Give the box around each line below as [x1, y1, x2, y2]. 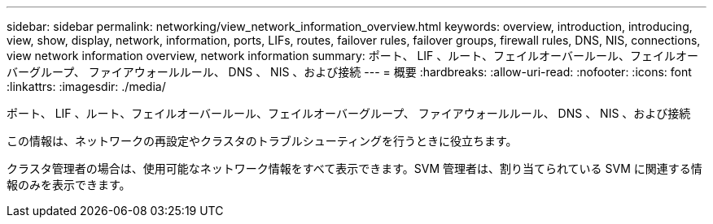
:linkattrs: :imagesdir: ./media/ [7, 80, 166, 93]
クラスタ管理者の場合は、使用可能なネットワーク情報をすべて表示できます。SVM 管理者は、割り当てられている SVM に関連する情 [7, 162, 702, 175]
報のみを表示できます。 [7, 178, 131, 192]
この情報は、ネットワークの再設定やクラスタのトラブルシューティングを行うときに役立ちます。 [7, 134, 518, 148]
